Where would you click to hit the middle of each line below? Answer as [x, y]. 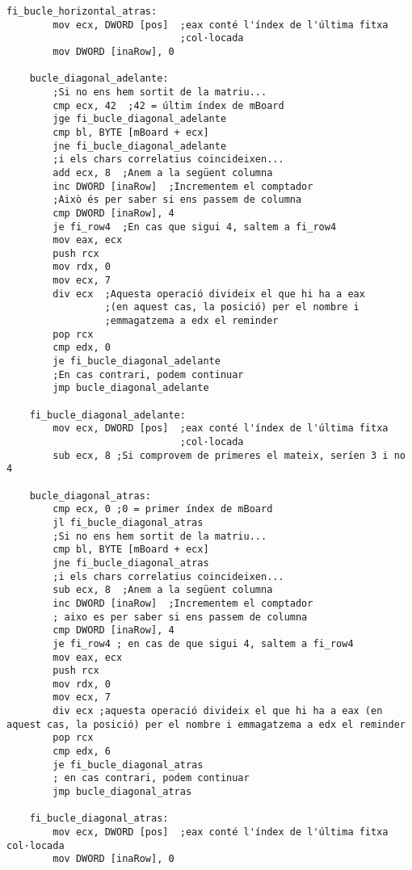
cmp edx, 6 [82, 752]
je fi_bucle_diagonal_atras [128, 765]
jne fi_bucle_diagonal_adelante [140, 146]
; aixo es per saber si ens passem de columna [180, 617]
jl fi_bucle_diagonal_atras [128, 522]
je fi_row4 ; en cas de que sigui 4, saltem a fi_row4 [203, 643]
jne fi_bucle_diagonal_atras [131, 563]
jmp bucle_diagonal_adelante [131, 388]
